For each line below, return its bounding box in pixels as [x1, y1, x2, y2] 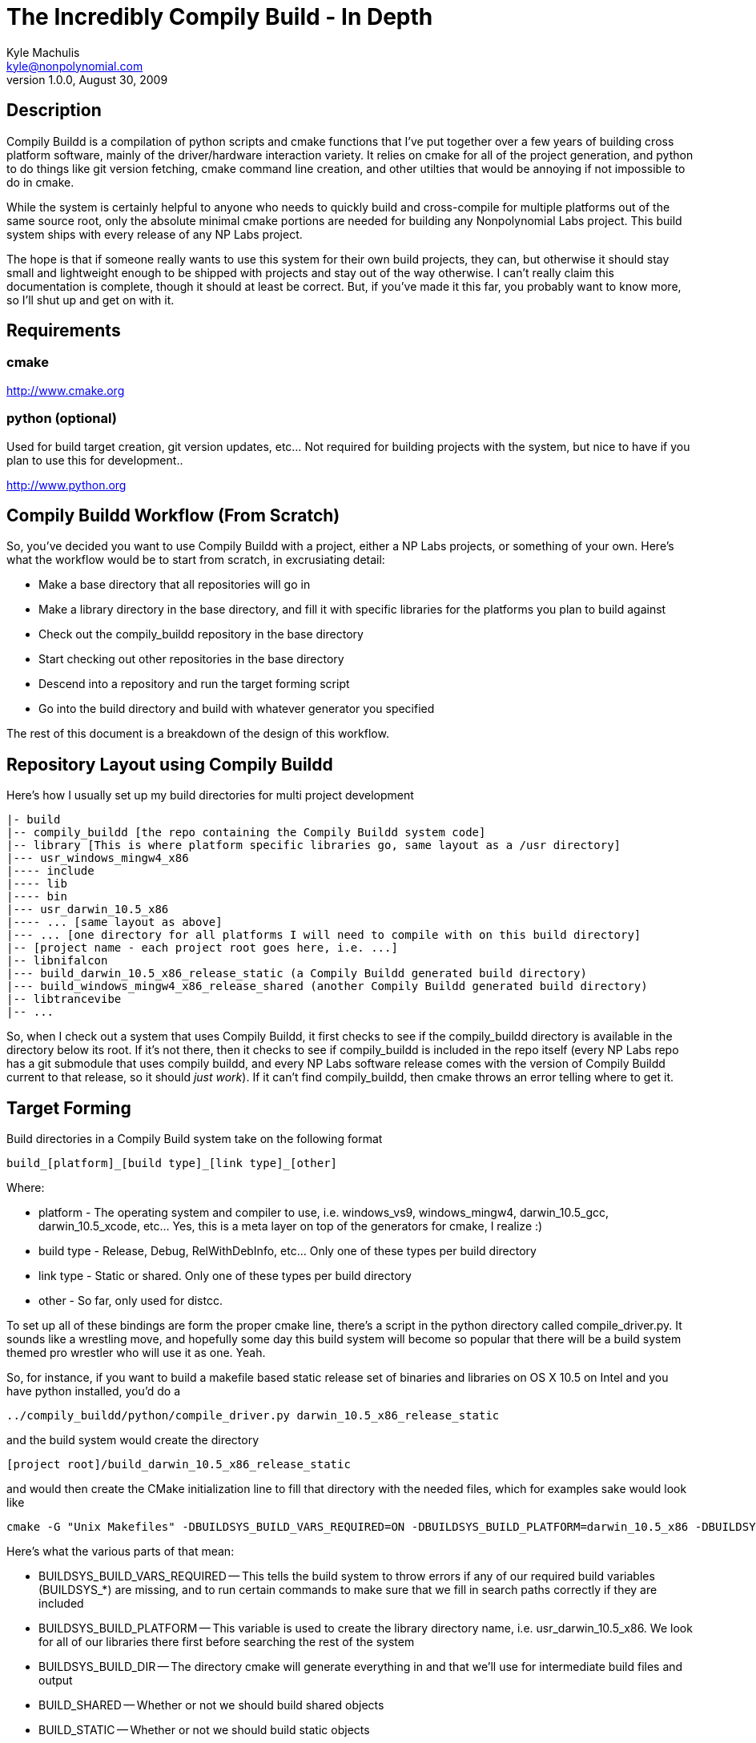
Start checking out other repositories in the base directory [38, 652, 344, 666]
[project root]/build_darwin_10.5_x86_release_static [6, 1458, 351, 1471]
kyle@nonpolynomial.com [6, 58, 143, 73]
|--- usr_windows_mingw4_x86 [6, 851, 189, 865]
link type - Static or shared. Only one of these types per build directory [38, 1269, 412, 1283]
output [38, 1673, 73, 1688]
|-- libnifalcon [6, 954, 108, 968]
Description [6, 100, 102, 121]
